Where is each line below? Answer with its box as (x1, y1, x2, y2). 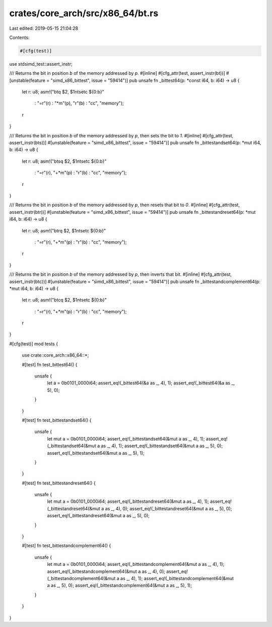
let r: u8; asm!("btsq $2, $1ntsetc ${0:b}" (22, 158, 107, 164)
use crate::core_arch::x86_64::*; (22, 352, 89, 358)
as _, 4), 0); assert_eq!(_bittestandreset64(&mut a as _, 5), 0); (105, 505, 232, 511)
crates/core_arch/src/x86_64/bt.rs (9, 8, 159, 19)
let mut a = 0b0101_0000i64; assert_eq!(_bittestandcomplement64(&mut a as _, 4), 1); (47, 561, 225, 567)
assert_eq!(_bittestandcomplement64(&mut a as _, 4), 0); (47, 568, 166, 574)
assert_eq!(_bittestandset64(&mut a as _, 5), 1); (47, 450, 145, 456)
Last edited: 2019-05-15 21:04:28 (9, 25, 79, 31)
